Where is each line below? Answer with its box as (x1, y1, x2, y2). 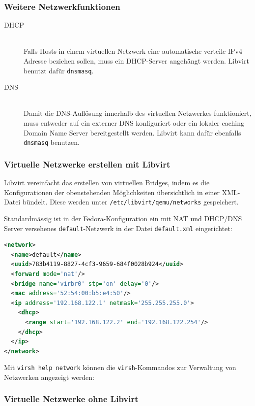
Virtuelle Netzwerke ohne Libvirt (4, 393, 139, 405)
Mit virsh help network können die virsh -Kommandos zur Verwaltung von (4, 362, 236, 372)
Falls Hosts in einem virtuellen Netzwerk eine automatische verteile (24, 46, 226, 56)
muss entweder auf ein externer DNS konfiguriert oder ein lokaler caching (24, 118, 245, 128)
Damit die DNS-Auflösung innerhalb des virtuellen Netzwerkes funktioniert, (24, 108, 252, 118)
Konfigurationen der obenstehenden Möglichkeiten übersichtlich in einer (4, 187, 220, 197)
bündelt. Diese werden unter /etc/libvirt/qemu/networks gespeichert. (22, 197, 239, 207)
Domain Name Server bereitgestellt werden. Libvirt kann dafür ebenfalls (24, 127, 241, 137)
